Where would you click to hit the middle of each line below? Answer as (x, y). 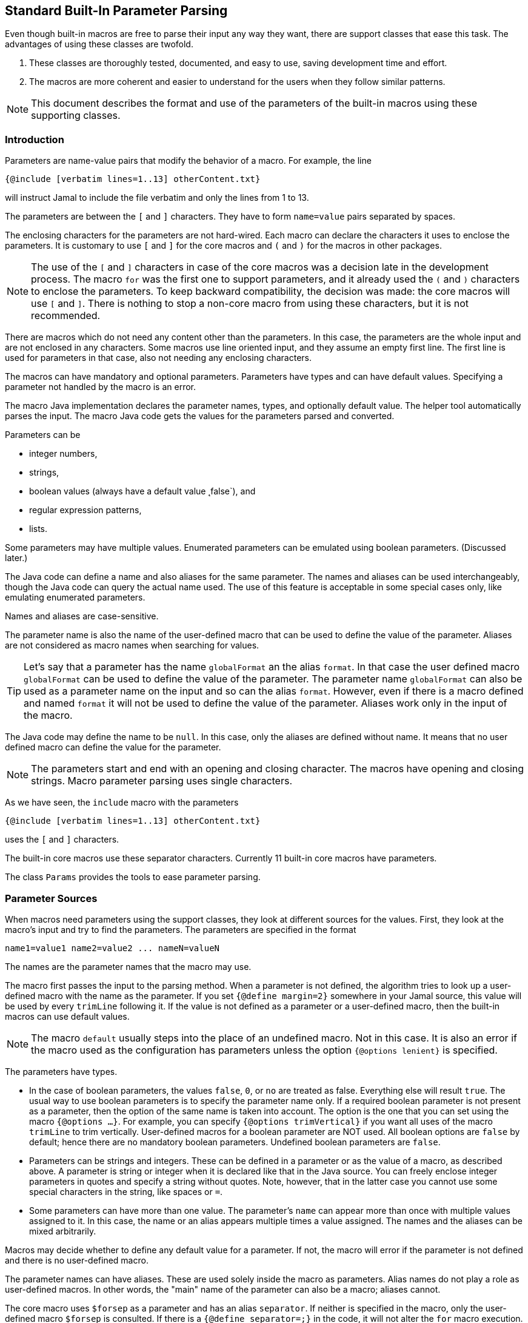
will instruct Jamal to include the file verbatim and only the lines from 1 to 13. (157, 198)
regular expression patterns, (85, 510)
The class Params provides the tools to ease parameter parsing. (133, 877)
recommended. (66, 316)
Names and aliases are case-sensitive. (82, 616)
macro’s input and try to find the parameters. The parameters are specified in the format (181, 929)
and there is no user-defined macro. (77, 1260)
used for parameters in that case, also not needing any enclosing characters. (159, 358)
